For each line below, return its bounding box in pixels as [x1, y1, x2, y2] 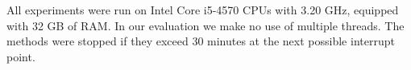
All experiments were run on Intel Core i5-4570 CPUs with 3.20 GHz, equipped [6, 2, 399, 17]
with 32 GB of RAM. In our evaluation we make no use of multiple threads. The [6, 17, 405, 33]
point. [6, 48, 35, 64]
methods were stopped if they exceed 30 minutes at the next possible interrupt [6, 33, 395, 49]
